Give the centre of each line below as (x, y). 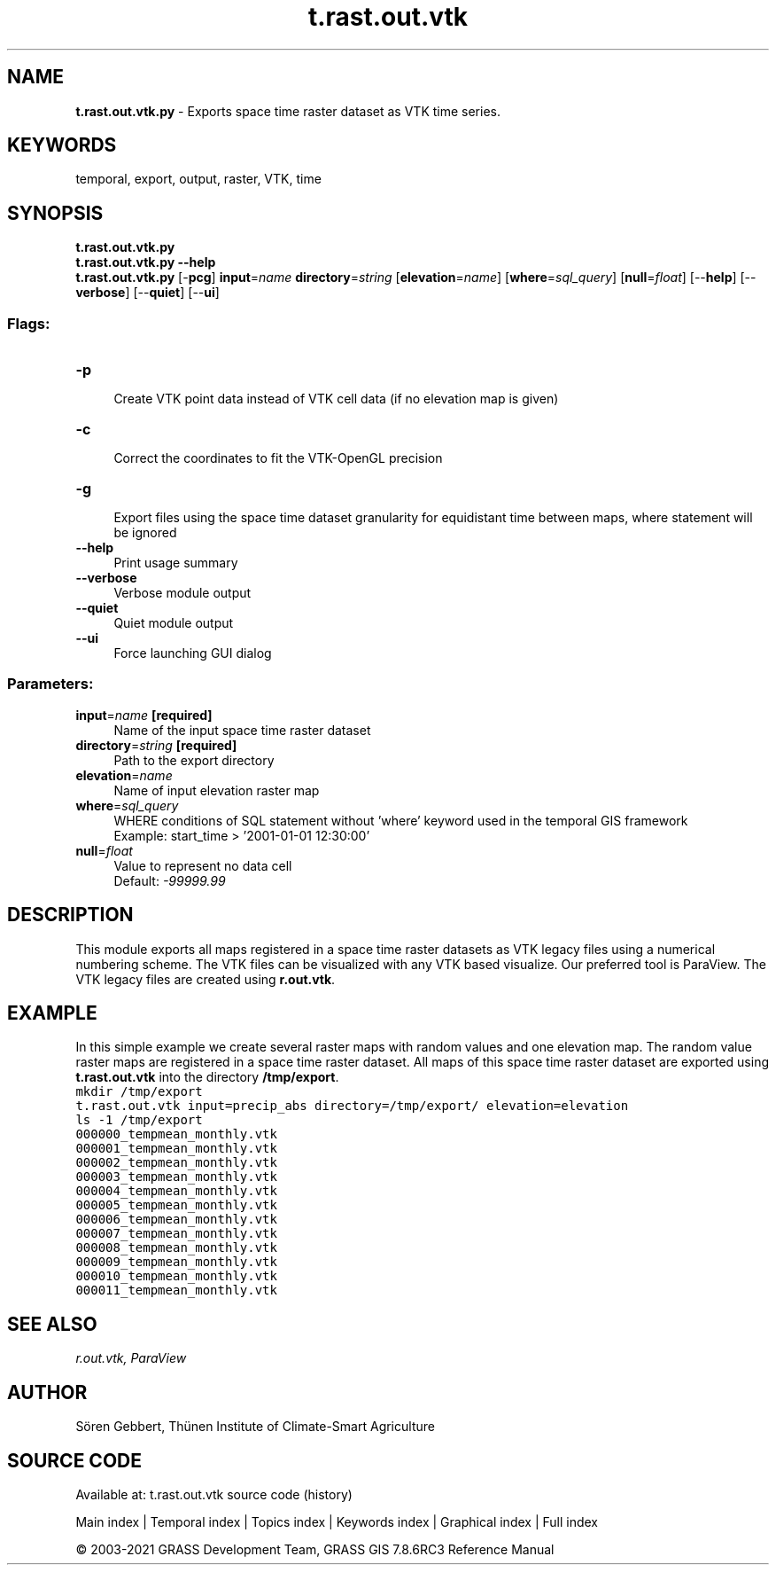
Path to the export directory (194, 760)
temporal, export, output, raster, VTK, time (198, 179)
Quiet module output (174, 623)
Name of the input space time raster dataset (242, 730)
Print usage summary (176, 563)
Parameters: (50, 684)
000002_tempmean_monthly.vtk (176, 1163)
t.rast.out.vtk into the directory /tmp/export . (207, 1077)
